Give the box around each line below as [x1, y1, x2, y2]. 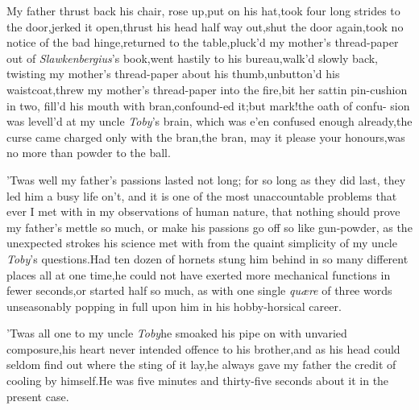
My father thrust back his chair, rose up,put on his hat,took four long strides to [6, 2, 400, 19]
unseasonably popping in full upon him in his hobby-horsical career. [6, 297, 342, 314]
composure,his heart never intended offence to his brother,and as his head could [6, 340, 400, 357]
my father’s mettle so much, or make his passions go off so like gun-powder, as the [6, 218, 413, 235]
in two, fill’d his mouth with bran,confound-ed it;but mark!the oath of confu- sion [6, 97, 410, 114]
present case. [6, 387, 69, 404]
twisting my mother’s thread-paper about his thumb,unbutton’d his [6, 65, 340, 82]
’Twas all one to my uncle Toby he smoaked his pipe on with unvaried [6, 325, 347, 342]
